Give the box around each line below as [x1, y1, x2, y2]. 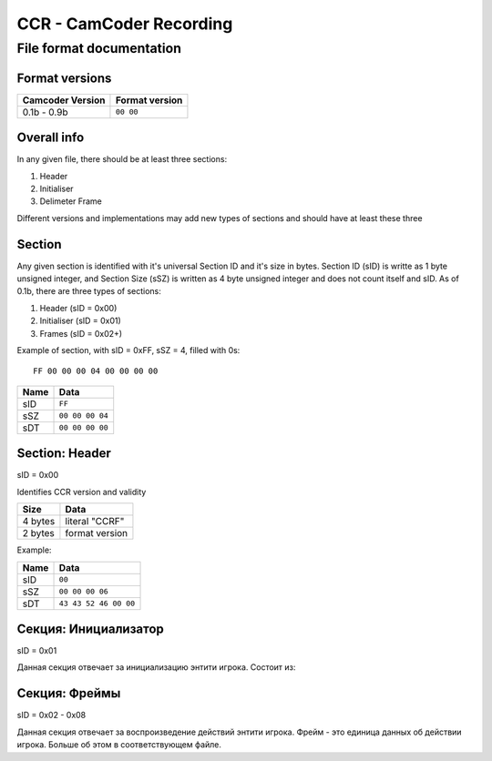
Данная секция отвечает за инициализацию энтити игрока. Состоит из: [16, 662, 296, 673]
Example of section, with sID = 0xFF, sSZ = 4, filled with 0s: [16, 345, 241, 356]
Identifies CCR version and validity [16, 486, 147, 497]
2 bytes [22, 527, 55, 540]
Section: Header [16, 446, 111, 462]
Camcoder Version [22, 94, 106, 107]
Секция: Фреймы [16, 685, 121, 701]
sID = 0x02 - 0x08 [16, 710, 87, 721]
